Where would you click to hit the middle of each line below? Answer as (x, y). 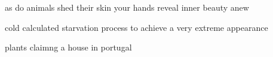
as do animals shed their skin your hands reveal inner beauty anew (127, 7)
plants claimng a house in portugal (68, 47)
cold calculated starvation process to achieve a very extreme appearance (136, 27)
